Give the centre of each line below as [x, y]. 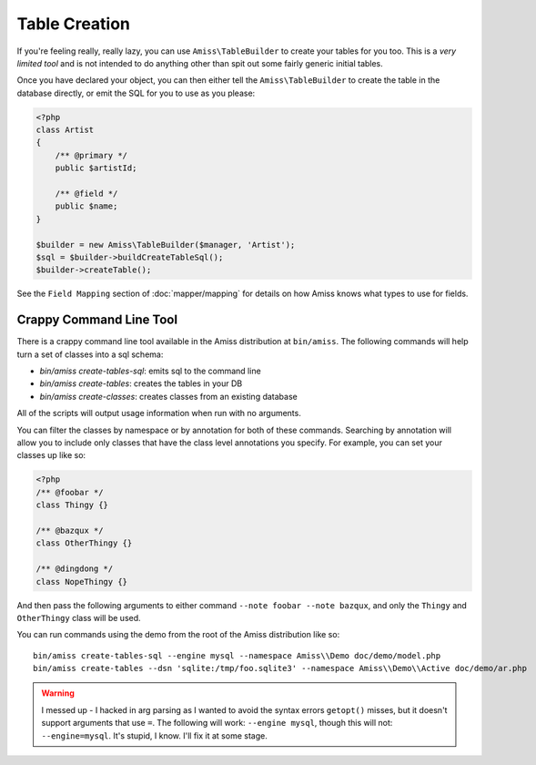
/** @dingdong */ [75, 569]
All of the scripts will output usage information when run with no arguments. [159, 413]
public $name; [86, 206]
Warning [58, 693]
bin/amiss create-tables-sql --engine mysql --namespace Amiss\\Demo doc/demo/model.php [237, 655]
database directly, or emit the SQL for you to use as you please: [136, 93]
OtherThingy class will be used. [79, 617]
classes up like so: [51, 455]
